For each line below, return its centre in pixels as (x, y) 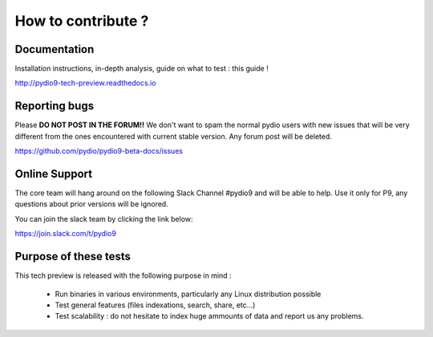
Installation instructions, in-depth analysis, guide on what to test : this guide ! (142, 69)
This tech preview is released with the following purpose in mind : (123, 275)
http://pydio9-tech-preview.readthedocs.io (85, 83)
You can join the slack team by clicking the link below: (104, 219)
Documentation (55, 49)
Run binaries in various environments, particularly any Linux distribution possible (188, 294)
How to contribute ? (82, 21)
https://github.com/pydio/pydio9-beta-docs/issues (99, 151)
